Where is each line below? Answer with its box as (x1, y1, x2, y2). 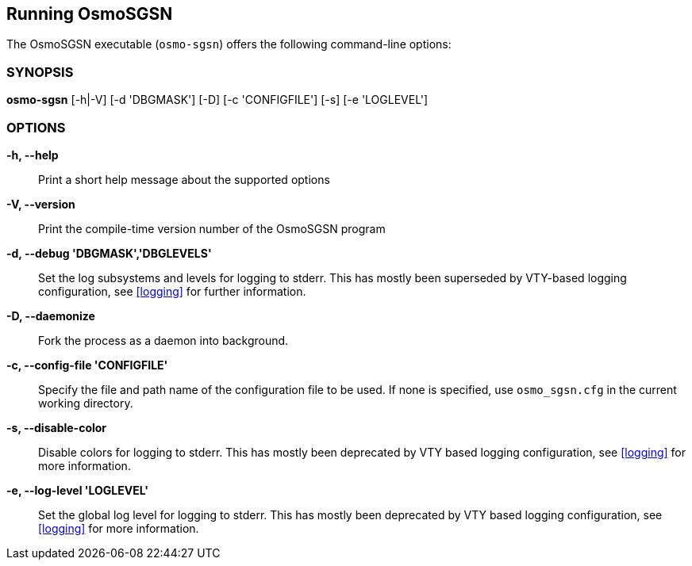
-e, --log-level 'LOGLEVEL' (6, 483, 149, 497)
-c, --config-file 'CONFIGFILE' (6, 358, 168, 372)
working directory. (38, 396, 133, 410)
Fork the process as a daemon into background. (38, 333, 289, 347)
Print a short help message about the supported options (38, 172, 330, 186)
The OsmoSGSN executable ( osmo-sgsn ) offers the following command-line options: (6, 37, 452, 52)
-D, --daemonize (6, 308, 95, 323)
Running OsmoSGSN (6, 4, 173, 24)
